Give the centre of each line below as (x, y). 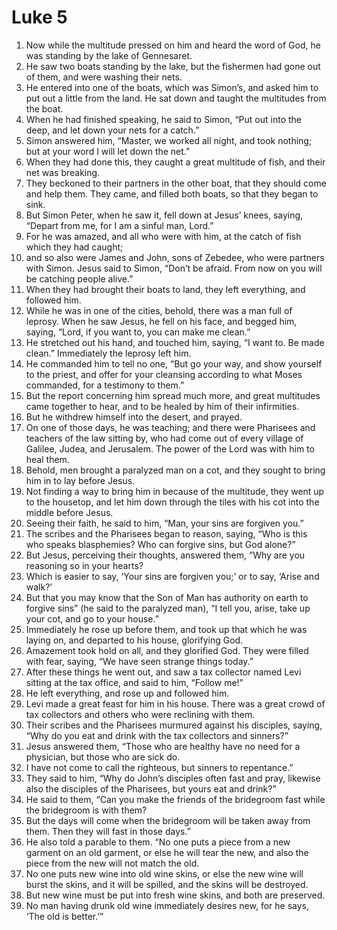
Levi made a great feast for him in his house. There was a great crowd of (175, 703)
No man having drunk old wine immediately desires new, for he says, (167, 905)
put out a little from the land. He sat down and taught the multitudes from (176, 98)
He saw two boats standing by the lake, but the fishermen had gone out (173, 66)
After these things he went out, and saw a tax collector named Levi (163, 672)
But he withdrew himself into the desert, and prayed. (134, 417)
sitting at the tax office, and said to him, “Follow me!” (134, 682)
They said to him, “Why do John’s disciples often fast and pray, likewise (173, 778)
